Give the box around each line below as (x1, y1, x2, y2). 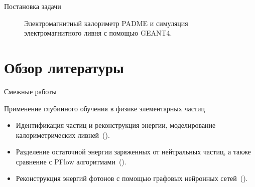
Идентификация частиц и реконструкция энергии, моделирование (16, 120, 216, 130)
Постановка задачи (4, 1, 61, 11)
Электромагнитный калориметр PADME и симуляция (24, 18, 188, 28)
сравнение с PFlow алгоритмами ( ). (16, 156, 126, 166)
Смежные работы (4, 86, 57, 96)
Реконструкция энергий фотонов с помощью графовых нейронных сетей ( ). (16, 173, 248, 183)
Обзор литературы (4, 57, 124, 77)
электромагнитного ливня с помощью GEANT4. (24, 28, 172, 38)
